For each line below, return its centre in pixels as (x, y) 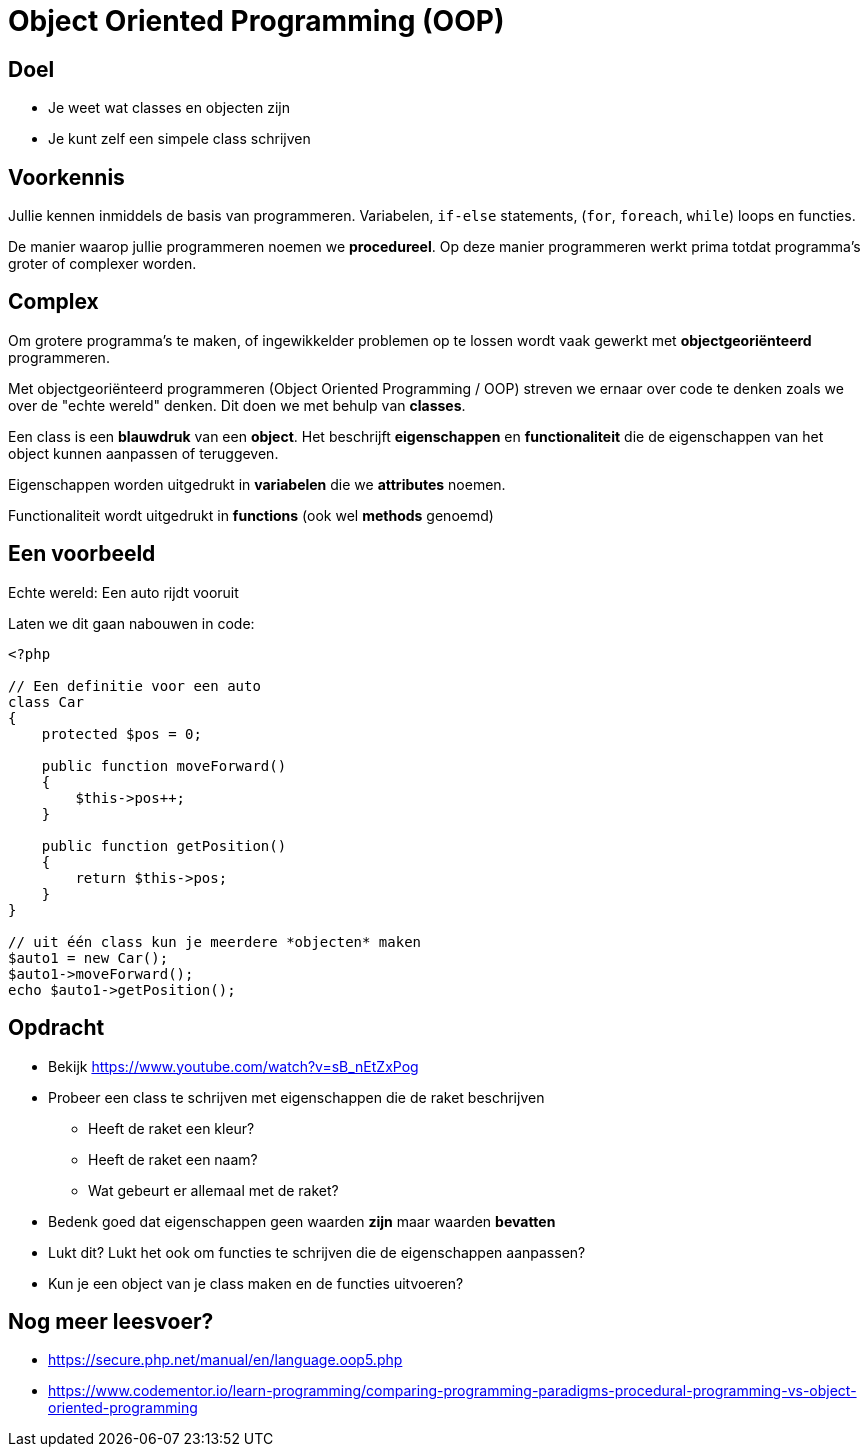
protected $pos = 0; (121, 733)
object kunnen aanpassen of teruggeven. (143, 453)
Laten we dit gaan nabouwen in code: (131, 623)
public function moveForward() (164, 765)
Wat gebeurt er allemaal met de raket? (213, 1190)
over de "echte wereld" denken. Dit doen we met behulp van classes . (237, 405)
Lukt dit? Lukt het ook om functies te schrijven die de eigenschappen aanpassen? (317, 1252)
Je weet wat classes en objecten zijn (169, 108)
